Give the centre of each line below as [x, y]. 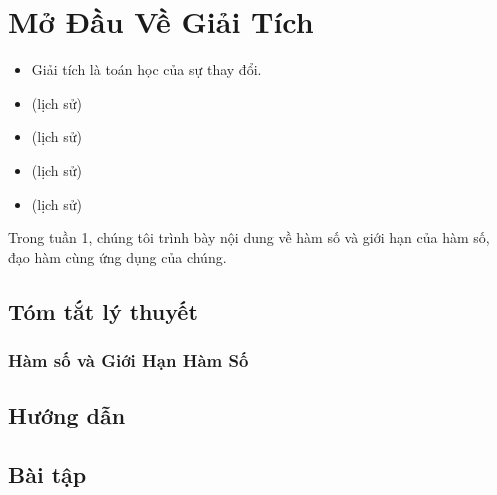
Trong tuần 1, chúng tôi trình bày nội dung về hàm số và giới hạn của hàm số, [249, 237]
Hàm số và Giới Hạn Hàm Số [128, 359]
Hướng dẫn [67, 415]
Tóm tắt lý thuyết [103, 310]
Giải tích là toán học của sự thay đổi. [146, 69]
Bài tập [47, 474]
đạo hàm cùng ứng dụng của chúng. [117, 256]
